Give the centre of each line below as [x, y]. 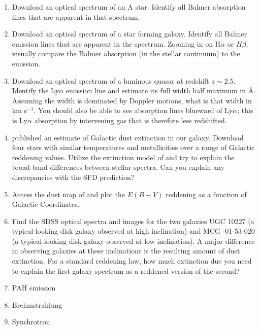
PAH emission [34, 288]
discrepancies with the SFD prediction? [73, 177]
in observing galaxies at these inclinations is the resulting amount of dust [126, 251]
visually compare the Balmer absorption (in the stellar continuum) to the [126, 53]
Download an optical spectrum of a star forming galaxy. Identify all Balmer [129, 34]
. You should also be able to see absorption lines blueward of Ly [133, 110]
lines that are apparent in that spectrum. [76, 16]
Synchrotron [31, 322]
